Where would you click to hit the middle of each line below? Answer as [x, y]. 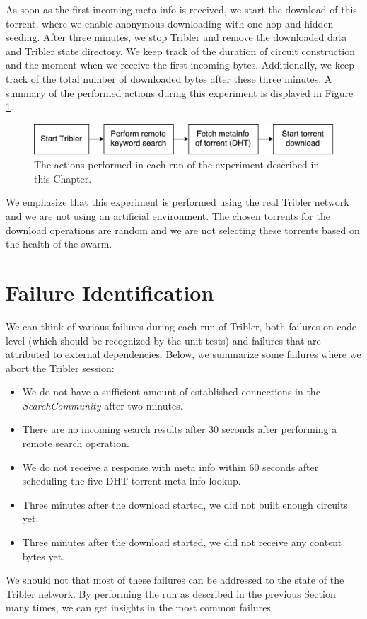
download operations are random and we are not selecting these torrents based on [183, 230]
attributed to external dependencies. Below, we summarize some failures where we [183, 354]
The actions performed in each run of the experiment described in [177, 164]
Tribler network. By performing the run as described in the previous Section [171, 593]
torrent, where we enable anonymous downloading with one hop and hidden [170, 23]
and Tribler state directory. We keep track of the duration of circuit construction [181, 51]
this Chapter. [63, 178]
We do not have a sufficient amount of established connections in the [171, 392]
